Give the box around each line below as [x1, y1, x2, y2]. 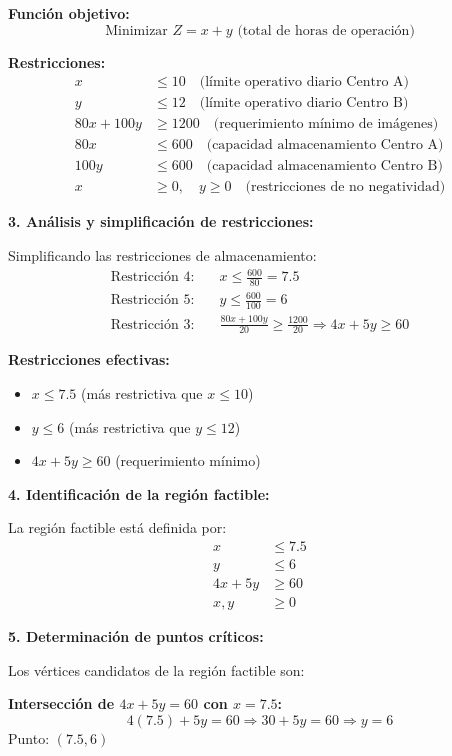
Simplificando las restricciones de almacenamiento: [8, 244, 317, 265]
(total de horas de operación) [237, 23, 415, 38]
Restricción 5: [110, 293, 195, 308]
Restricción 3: [110, 317, 195, 332]
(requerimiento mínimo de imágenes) [213, 117, 439, 132]
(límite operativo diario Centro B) [199, 96, 409, 111]
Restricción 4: [110, 270, 195, 285]
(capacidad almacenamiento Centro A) [206, 138, 444, 153]
